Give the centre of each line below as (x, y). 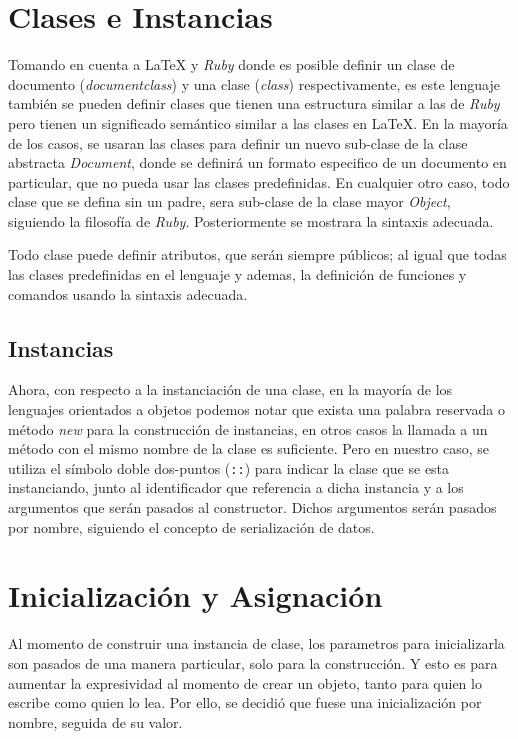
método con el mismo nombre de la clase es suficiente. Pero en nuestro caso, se (249, 448)
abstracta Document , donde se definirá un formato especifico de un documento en (257, 162)
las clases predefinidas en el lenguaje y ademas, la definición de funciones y (237, 274)
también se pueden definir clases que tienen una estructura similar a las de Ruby (254, 103)
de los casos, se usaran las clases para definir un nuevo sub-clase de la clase (238, 142)
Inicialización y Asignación (195, 595)
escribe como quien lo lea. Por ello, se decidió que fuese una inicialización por (245, 702)
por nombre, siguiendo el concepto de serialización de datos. (191, 526)
